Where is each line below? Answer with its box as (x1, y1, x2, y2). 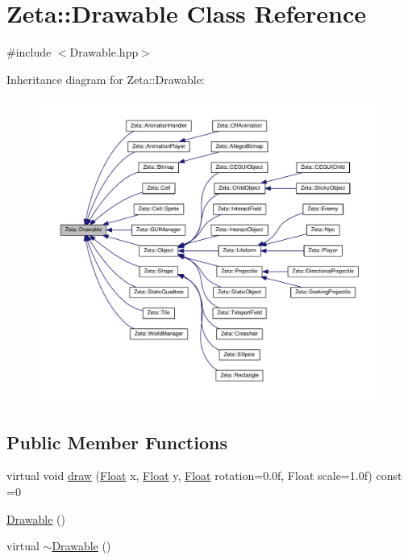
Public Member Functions (6, 429, 227, 454)
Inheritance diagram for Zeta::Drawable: (6, 70, 205, 87)
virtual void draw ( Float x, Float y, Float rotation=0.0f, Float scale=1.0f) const (6, 467, 402, 484)
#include (6, 44, 52, 61)
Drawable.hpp (69, 44, 139, 61)
